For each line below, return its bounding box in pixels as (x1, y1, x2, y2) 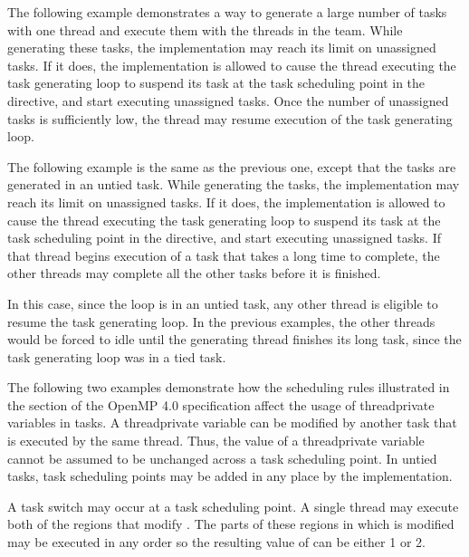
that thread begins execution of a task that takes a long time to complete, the (7, 245, 440, 264)
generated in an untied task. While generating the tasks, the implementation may (7, 175, 460, 194)
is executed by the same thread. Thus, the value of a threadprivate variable (7, 431, 425, 450)
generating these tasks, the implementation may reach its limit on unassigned (7, 38, 436, 57)
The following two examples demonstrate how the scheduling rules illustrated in (7, 378, 450, 397)
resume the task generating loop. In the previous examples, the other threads (7, 312, 435, 331)
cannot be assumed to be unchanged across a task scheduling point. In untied (7, 448, 437, 467)
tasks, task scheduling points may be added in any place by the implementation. (7, 466, 453, 485)
